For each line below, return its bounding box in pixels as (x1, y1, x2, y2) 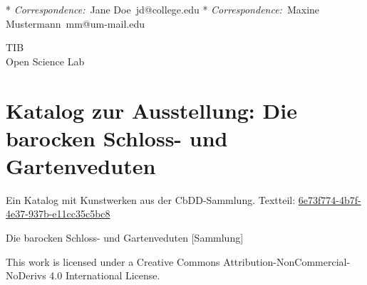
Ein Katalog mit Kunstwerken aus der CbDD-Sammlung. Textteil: (6, 192, 296, 207)
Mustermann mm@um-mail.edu (6, 16, 145, 31)
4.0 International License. (49, 268, 160, 283)
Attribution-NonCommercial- (223, 254, 351, 269)
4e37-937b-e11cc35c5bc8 (6, 206, 110, 221)
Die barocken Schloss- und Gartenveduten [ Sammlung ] (6, 230, 244, 245)
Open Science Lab (6, 53, 85, 68)
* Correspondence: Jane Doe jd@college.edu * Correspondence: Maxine (6, 2, 320, 16)
